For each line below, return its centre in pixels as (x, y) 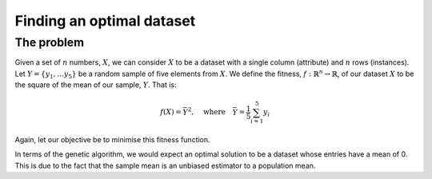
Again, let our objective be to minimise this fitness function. (113, 140)
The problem (49, 42)
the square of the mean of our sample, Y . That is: (96, 85)
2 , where (207, 111)
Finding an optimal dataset (105, 21)
